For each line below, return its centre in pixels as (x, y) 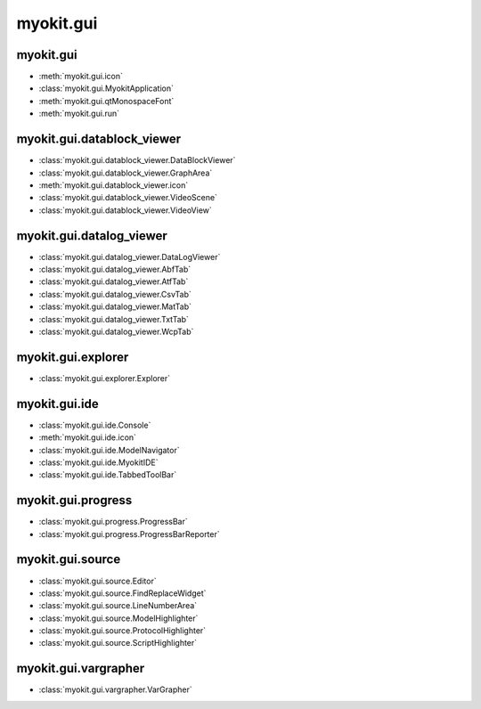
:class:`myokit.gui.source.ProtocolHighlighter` (122, 631)
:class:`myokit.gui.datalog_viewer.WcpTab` (116, 331)
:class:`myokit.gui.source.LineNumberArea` (118, 606)
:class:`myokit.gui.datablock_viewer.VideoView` (126, 210)
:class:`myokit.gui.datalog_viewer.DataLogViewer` (130, 257)
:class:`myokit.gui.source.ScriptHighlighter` (118, 643)
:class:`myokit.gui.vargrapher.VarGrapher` (115, 689)
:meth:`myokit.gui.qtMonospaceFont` (106, 101)
